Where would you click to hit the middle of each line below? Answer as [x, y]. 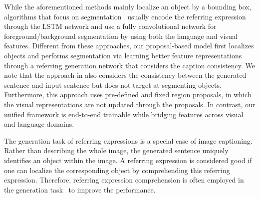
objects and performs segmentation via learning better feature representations [123, 55]
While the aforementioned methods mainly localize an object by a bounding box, [128, 6]
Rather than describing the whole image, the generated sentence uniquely [116, 150]
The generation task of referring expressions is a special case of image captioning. [128, 140]
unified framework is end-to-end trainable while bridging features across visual [124, 114]
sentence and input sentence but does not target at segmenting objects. [113, 85]
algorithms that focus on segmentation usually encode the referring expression [125, 16]
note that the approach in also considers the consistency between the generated [125, 75]
